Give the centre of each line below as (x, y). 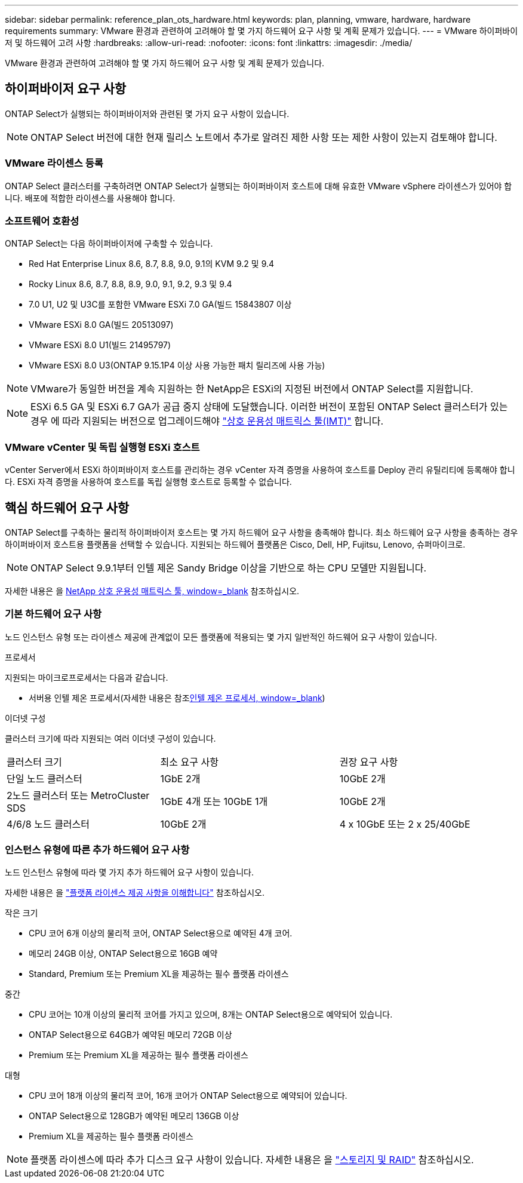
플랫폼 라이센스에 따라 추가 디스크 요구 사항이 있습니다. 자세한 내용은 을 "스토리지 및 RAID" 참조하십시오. (252, 1160)
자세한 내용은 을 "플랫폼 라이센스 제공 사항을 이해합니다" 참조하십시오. (135, 893)
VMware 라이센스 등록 (54, 163)
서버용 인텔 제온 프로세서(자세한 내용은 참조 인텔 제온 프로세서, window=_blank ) (177, 697)
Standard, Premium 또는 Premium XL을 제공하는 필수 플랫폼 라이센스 (159, 974)
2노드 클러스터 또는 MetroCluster (78, 795)
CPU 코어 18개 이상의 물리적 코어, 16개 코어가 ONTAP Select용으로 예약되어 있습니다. (188, 1096)
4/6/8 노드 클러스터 (48, 824)
